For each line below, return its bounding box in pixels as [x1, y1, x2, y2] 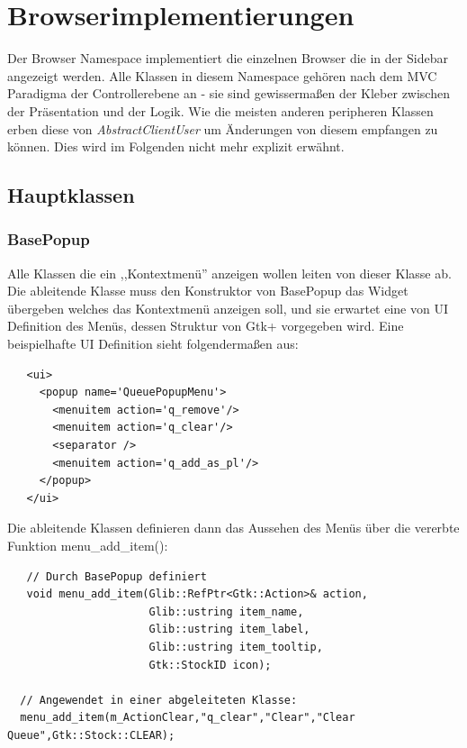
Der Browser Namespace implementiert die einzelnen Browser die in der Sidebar [7, 49, 448, 68]
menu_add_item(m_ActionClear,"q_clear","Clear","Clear [20, 711, 355, 725]
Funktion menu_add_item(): [7, 536, 168, 554]
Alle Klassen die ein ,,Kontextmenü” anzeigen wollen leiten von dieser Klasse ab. [7, 263, 452, 282]
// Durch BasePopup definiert [26, 570, 207, 583]
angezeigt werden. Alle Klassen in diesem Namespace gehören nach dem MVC [7, 66, 437, 85]
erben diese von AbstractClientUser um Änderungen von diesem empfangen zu [7, 119, 438, 138]
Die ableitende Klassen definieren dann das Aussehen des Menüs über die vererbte [7, 518, 460, 537]
